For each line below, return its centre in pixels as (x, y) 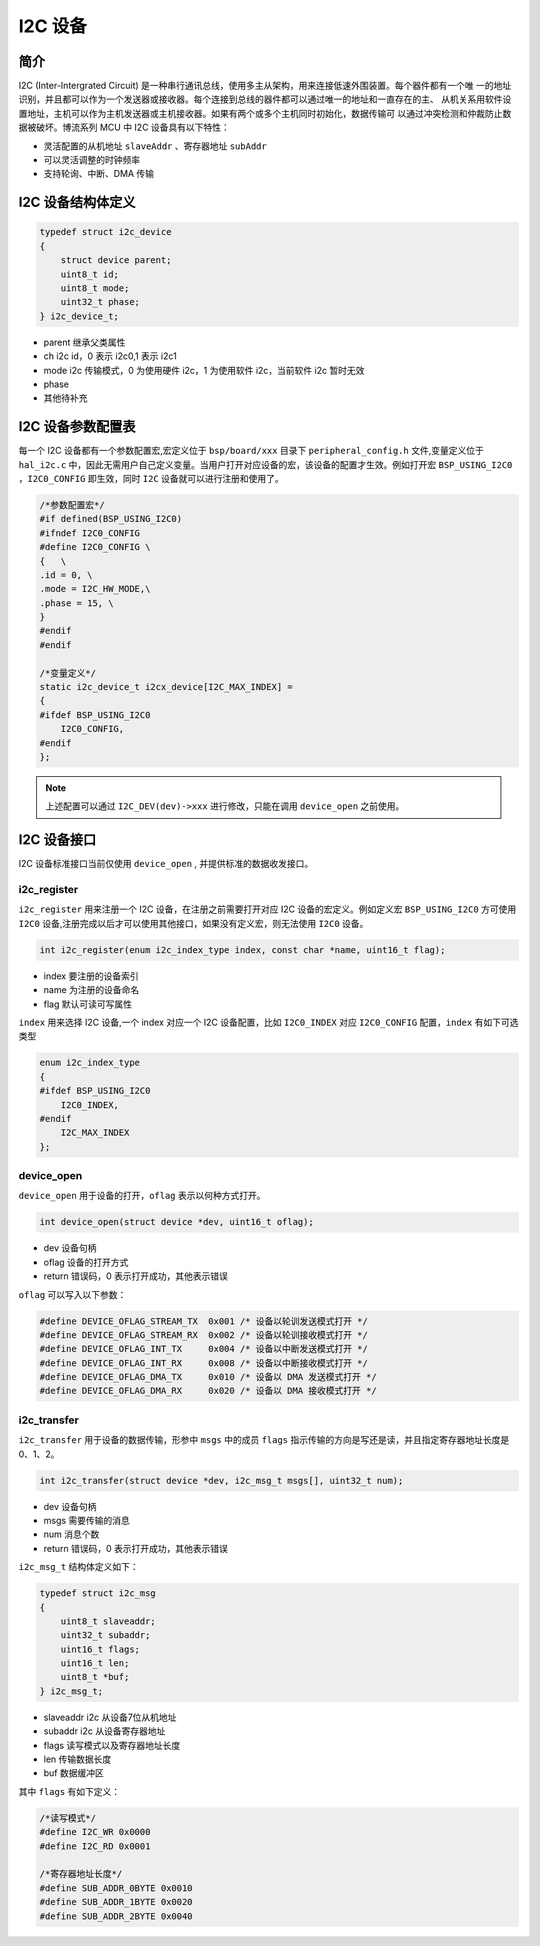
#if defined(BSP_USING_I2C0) (111, 519)
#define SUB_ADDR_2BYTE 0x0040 (116, 1916)
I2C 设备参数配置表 (77, 426)
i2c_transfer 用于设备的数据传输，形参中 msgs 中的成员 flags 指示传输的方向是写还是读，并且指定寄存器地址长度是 (264, 1440)
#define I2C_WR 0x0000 (95, 1832)
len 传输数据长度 (77, 1759)
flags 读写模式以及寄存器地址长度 (112, 1745)
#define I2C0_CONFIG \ (95, 547)
